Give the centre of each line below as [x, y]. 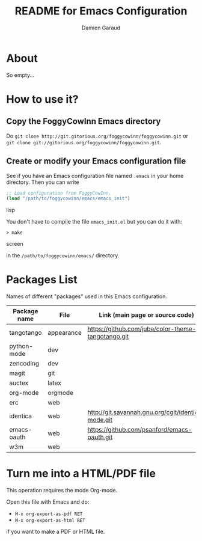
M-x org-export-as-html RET [50, 521]
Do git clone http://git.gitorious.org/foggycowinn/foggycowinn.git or [97, 136]
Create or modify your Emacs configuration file [96, 161]
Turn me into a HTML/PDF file [81, 474]
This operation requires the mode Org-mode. [62, 491]
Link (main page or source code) [146, 315]
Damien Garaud [101, 28]
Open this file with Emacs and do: [48, 502]
